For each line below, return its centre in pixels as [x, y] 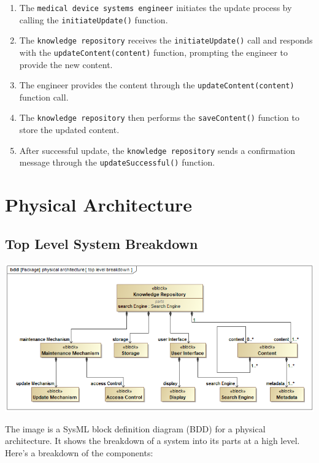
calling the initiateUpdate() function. [94, 19]
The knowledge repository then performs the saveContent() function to [159, 117]
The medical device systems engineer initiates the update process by [156, 7]
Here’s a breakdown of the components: [79, 452]
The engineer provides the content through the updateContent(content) [157, 85]
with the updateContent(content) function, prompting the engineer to [154, 52]
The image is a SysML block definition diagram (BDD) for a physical [135, 428]
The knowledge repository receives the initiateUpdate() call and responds [166, 40]
